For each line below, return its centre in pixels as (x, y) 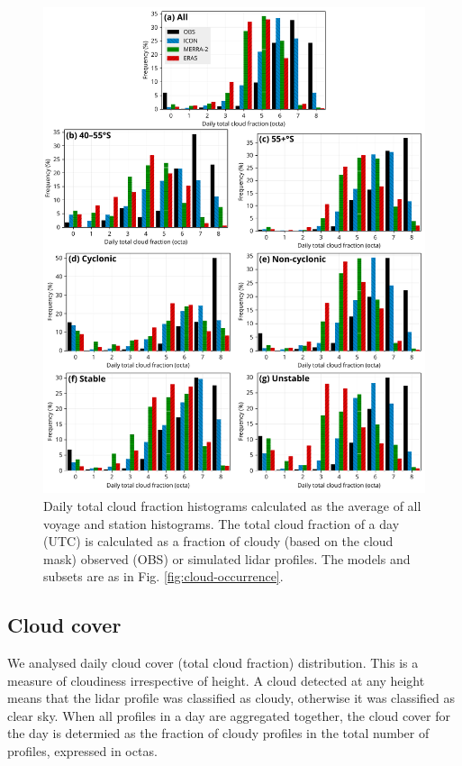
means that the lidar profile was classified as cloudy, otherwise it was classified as (231, 698)
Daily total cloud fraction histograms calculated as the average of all (232, 505)
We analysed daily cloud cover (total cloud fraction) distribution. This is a (213, 663)
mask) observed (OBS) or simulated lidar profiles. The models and (227, 558)
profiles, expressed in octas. (82, 751)
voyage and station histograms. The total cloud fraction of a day (222, 523)
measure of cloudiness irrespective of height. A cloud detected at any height (216, 680)
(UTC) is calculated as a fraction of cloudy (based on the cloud (218, 541)
